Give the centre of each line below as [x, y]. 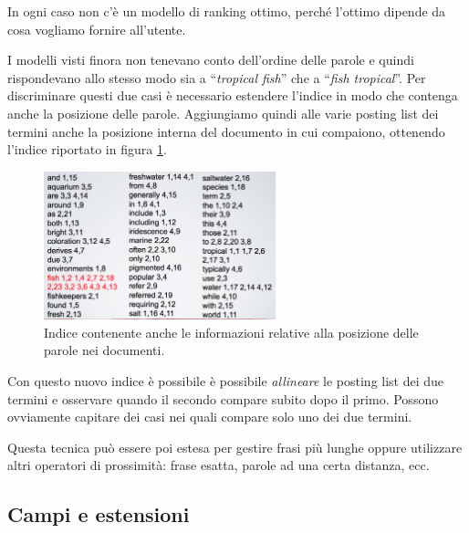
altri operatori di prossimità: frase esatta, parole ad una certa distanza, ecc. [219, 465]
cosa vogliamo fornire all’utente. [97, 29]
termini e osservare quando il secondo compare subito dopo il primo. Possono [223, 398]
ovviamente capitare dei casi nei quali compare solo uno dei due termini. [210, 417]
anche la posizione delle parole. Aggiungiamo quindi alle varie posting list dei [223, 113]
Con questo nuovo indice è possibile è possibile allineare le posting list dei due [226, 381]
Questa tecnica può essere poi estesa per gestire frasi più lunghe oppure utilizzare [235, 447]
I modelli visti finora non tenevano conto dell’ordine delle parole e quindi [211, 60]
